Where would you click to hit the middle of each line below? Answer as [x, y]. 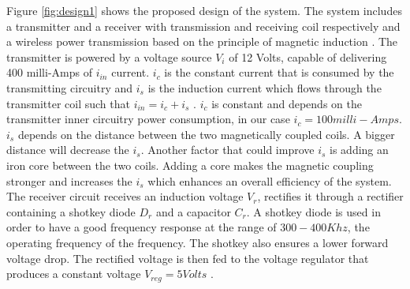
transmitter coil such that [68, 103]
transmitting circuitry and [70, 87]
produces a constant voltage [74, 274]
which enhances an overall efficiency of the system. [270, 180]
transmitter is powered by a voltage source [109, 56]
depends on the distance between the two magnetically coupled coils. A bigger [206, 134]
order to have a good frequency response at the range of [142, 227]
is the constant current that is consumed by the [279, 72]
